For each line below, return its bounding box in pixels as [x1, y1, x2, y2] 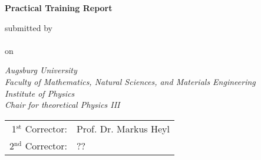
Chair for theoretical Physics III [5, 98, 120, 111]
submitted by [5, 21, 52, 33]
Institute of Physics [5, 87, 75, 99]
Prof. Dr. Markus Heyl [76, 121, 170, 135]
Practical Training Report [5, 2, 113, 13]
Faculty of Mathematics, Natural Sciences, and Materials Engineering [5, 75, 256, 87]
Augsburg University [5, 64, 77, 76]
